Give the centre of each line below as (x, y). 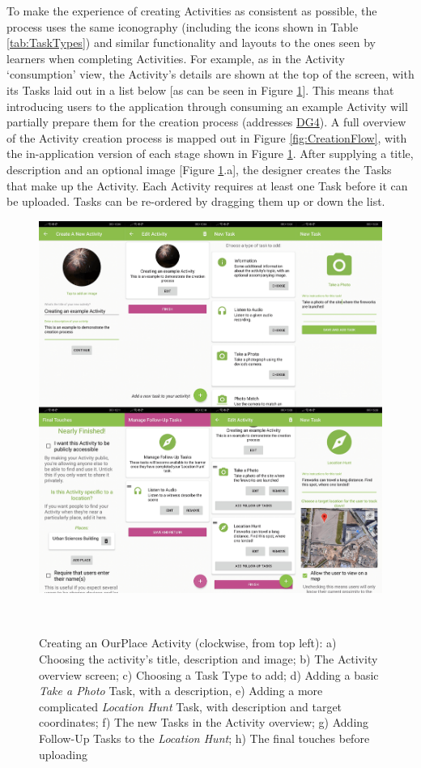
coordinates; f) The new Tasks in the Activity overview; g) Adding (204, 722)
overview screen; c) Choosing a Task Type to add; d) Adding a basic (209, 674)
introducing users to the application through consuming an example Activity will (207, 106)
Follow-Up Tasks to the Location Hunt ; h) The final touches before (204, 738)
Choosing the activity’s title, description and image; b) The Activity (208, 658)
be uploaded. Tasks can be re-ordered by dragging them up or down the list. (196, 201)
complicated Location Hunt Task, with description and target (191, 706)
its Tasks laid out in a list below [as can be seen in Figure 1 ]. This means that (200, 90)
